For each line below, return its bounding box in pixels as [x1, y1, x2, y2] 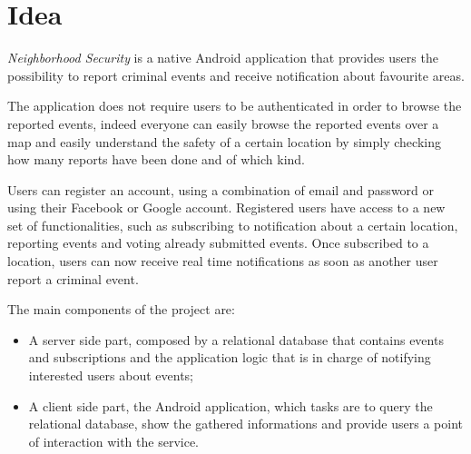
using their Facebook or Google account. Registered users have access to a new [7, 198, 446, 217]
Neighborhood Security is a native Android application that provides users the [7, 48, 438, 67]
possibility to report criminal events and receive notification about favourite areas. [7, 65, 465, 84]
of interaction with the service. [28, 431, 200, 450]
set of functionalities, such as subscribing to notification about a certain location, [7, 215, 458, 234]
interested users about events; [28, 366, 193, 385]
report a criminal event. [7, 269, 139, 288]
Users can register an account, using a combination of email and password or [7, 180, 435, 199]
